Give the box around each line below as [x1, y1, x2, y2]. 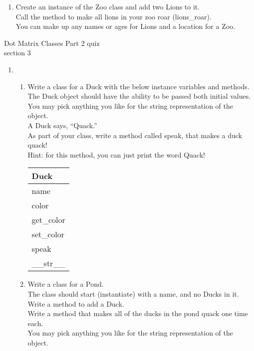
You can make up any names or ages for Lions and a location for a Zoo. [15, 21, 235, 31]
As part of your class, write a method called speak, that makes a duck [27, 130, 243, 140]
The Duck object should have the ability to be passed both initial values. [27, 91, 251, 101]
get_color [31, 214, 65, 226]
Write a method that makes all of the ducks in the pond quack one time [27, 308, 248, 319]
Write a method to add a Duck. [27, 298, 124, 309]
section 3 [4, 47, 31, 58]
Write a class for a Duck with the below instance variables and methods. [27, 81, 250, 91]
